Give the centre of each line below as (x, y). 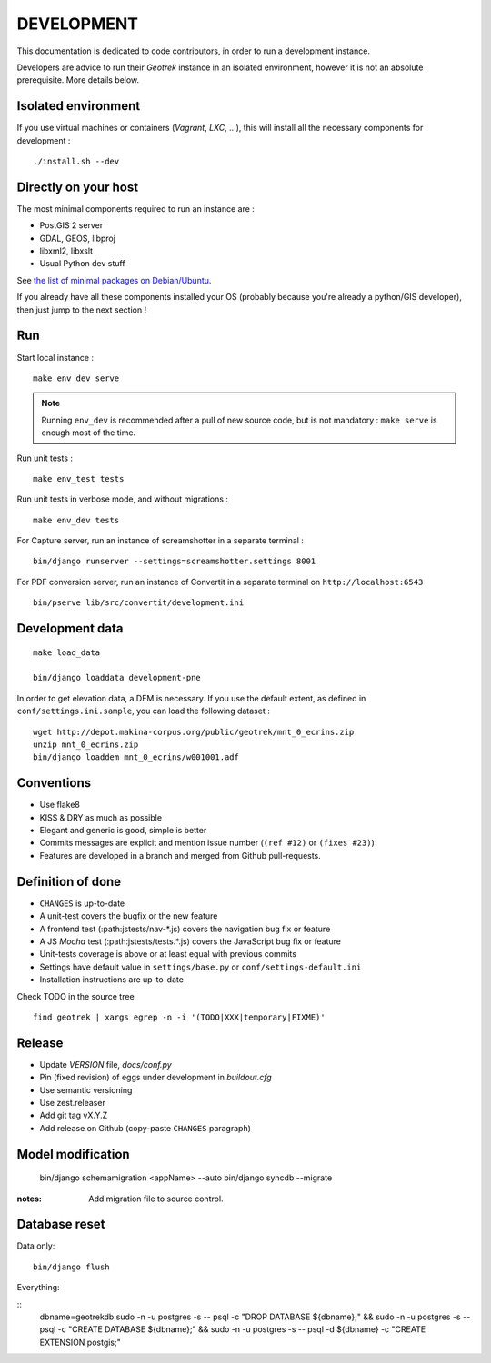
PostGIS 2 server (71, 225)
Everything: (38, 1288)
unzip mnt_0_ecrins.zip (86, 745)
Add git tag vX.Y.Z (74, 1115)
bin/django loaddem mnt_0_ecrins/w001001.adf (136, 757)
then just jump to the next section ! (82, 310)
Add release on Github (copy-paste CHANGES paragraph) (145, 1128)
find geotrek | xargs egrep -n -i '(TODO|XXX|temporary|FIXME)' (180, 1017)
